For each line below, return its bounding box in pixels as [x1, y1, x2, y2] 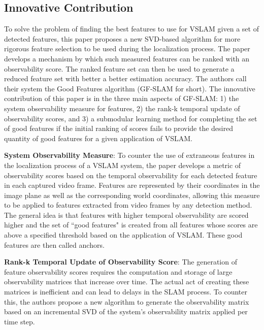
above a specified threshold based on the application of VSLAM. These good [4, 229, 243, 240]
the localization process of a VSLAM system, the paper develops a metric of [4, 159, 241, 170]
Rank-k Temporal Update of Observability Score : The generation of [4, 256, 237, 267]
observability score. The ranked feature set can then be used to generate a [4, 63, 235, 74]
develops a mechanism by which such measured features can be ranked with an [4, 53, 250, 63]
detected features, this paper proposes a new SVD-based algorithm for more [4, 33, 241, 44]
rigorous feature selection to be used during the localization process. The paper [4, 43, 250, 54]
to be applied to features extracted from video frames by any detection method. [4, 200, 252, 210]
